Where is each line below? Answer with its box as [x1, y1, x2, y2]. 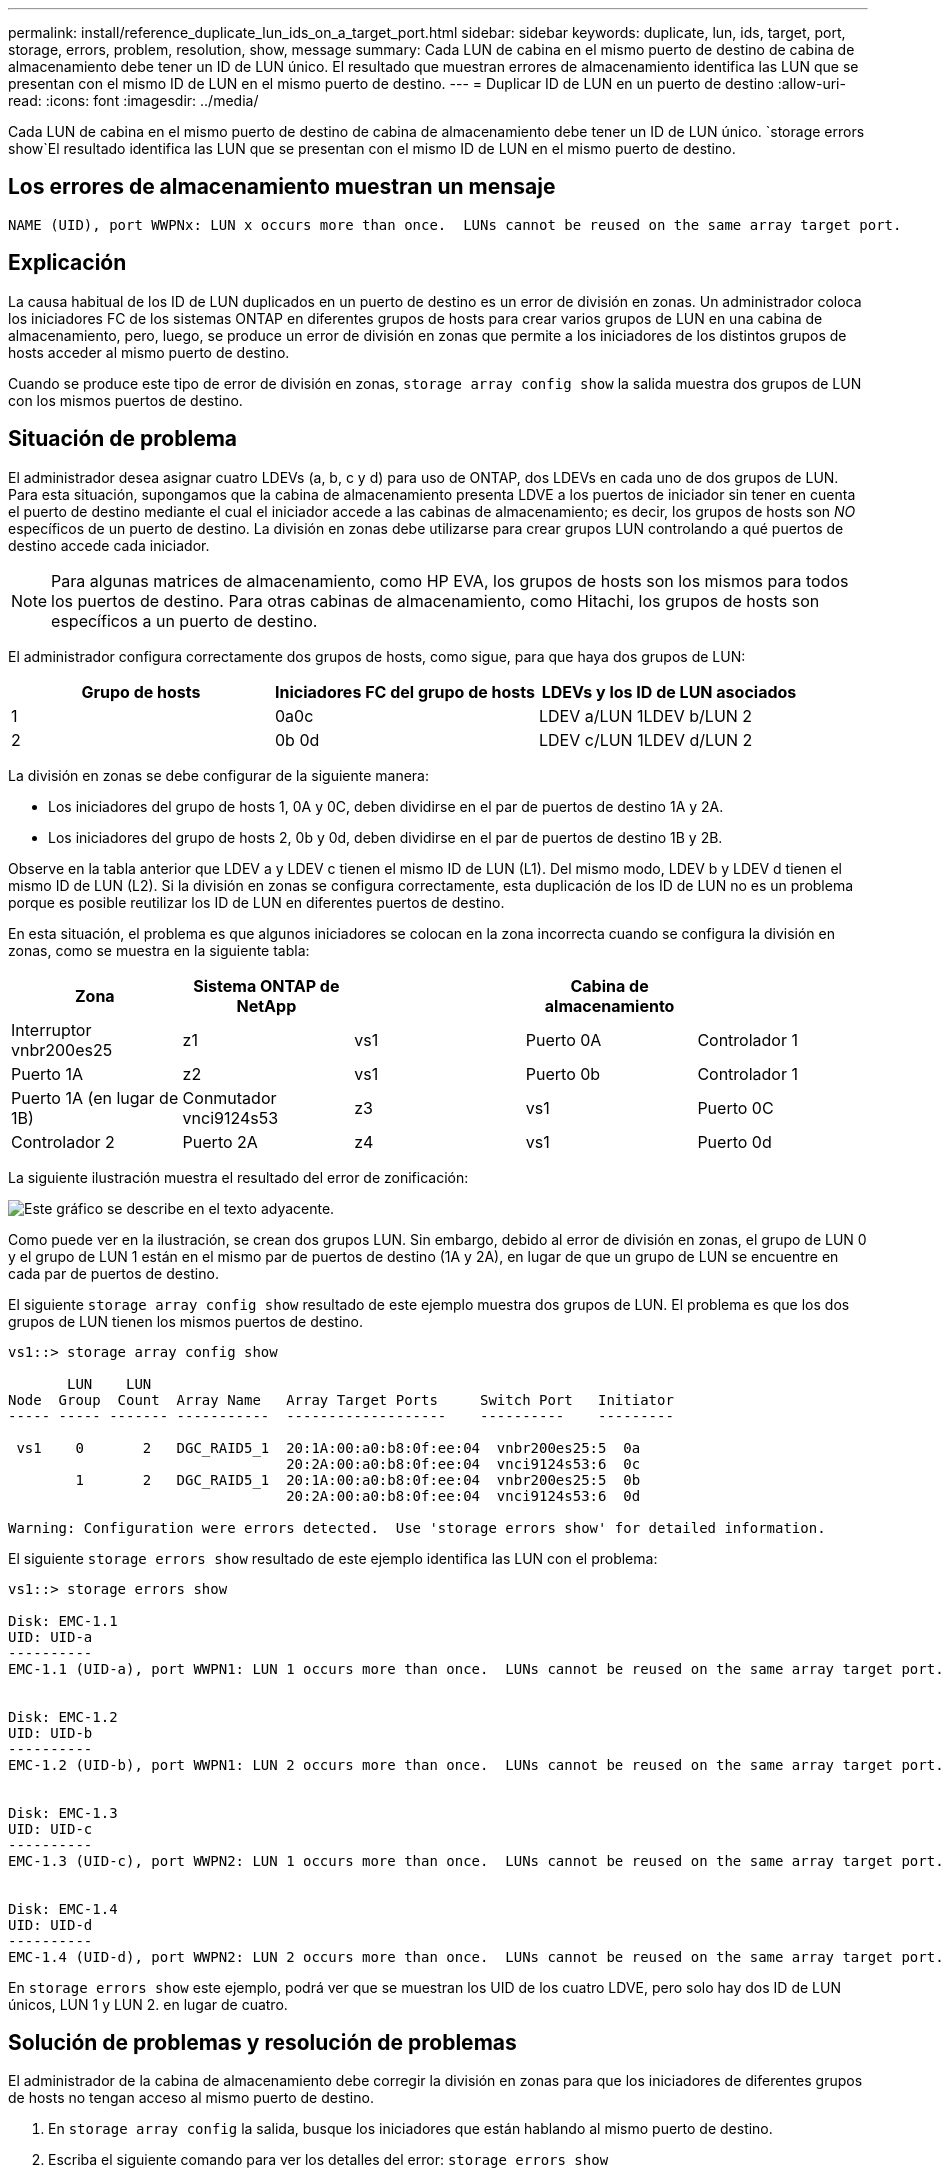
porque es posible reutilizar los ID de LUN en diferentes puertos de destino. [8, 893, 505, 911]
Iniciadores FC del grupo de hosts [275, 681, 536, 702]
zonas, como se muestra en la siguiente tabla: [8, 941, 310, 959]
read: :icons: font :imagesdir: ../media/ [8, 92, 259, 109]
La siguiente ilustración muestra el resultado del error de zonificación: [8, 1168, 469, 1186]
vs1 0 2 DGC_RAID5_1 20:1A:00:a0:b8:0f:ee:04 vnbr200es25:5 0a [16, 1439, 641, 1456]
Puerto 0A [525, 1029, 602, 1050]
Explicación [8, 250, 127, 276]
